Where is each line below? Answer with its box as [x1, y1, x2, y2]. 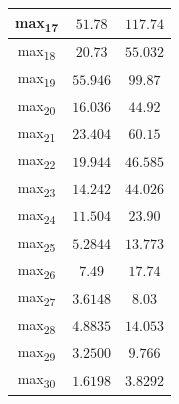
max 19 [17, 67, 56, 91]
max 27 [17, 286, 56, 310]
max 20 [17, 94, 56, 118]
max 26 [17, 258, 56, 282]
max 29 [17, 341, 56, 364]
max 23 [17, 176, 56, 200]
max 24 [17, 204, 56, 227]
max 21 [17, 122, 56, 145]
